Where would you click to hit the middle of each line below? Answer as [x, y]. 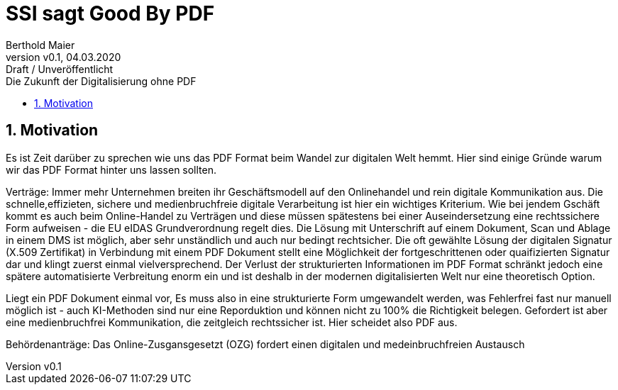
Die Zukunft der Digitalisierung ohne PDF [101, 81]
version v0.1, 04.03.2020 [64, 57]
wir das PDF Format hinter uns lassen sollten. [111, 169]
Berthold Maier [40, 45]
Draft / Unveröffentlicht [60, 69]
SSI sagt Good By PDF [110, 13]
